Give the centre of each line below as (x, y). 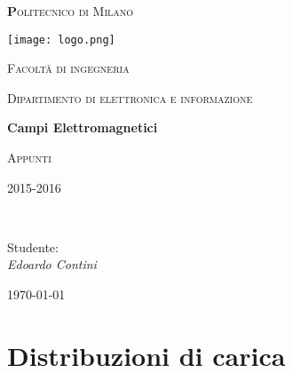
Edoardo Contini (52, 264)
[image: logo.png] (61, 40)
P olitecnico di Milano (71, 11)
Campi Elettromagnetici (83, 127)
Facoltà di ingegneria (68, 68)
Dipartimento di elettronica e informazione (130, 97)
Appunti (29, 158)
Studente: (33, 246)
